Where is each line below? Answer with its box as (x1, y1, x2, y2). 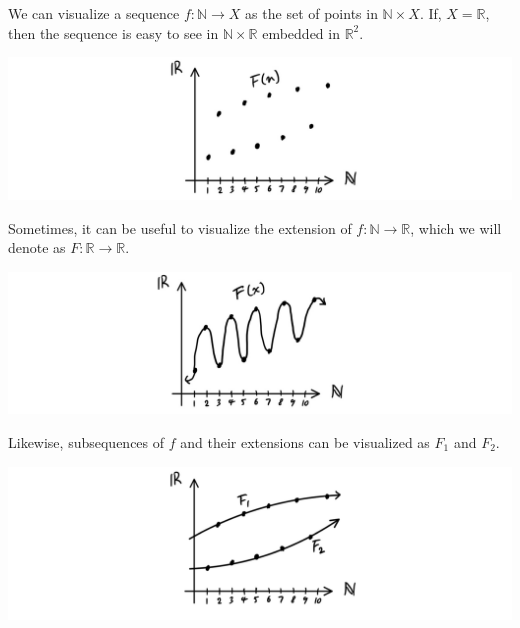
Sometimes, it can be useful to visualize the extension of (8, 217, 352, 238)
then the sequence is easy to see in (8, 22, 219, 43)
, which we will (410, 217, 502, 238)
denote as (8, 237, 66, 258)
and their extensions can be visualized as (180, 432, 430, 453)
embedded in (262, 22, 340, 43)
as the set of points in (245, 3, 378, 23)
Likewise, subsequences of (8, 432, 165, 453)
